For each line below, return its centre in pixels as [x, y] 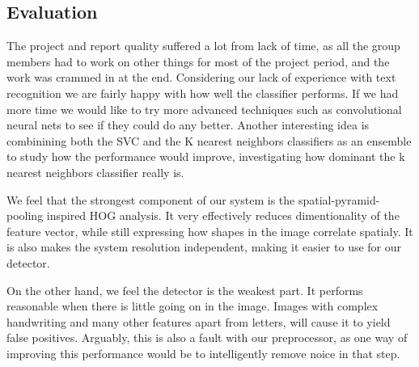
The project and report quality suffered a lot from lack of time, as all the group [203, 46]
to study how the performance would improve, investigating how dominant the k [206, 156]
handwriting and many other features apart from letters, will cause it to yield [199, 321]
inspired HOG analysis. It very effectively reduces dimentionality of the [223, 215]
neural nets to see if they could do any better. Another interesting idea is [188, 125]
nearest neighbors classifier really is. [95, 172]
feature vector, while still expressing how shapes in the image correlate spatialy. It [210, 231]
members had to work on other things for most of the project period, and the [198, 61]
